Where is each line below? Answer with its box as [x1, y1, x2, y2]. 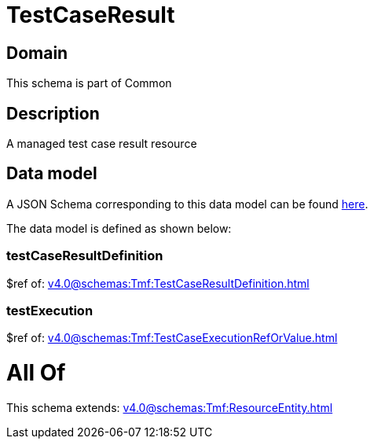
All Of [6, 359, 66, 387]
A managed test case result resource [6, 137, 197, 151]
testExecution [6, 302, 93, 318]
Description [6, 103, 100, 123]
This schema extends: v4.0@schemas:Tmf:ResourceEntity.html [6, 400, 333, 414]
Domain [6, 42, 68, 63]
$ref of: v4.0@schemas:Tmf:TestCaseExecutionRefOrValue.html [6, 331, 338, 345]
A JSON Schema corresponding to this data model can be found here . [6, 197, 368, 211]
